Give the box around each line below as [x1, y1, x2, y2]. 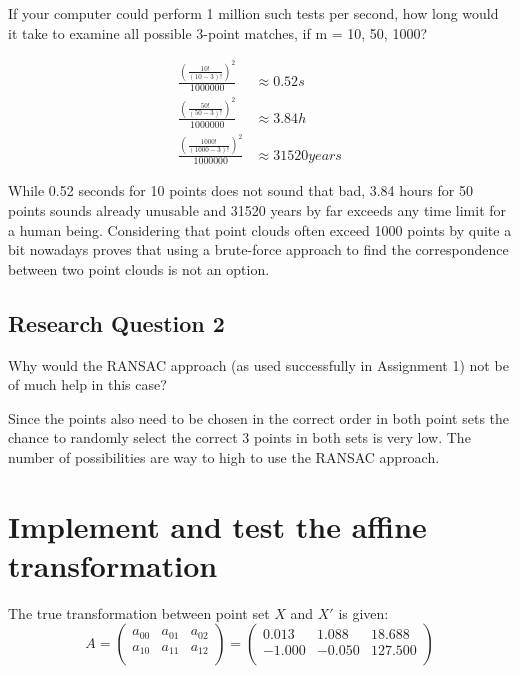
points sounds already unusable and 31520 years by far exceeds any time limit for [8, 199, 507, 220]
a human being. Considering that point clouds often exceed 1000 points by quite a [8, 219, 512, 240]
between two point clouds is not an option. [8, 258, 270, 279]
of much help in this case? [8, 374, 167, 395]
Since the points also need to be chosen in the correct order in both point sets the [8, 407, 510, 428]
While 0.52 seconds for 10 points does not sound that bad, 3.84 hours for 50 [8, 180, 473, 201]
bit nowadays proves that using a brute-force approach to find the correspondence [8, 239, 509, 260]
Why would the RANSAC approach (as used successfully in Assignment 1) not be [8, 354, 509, 375]
